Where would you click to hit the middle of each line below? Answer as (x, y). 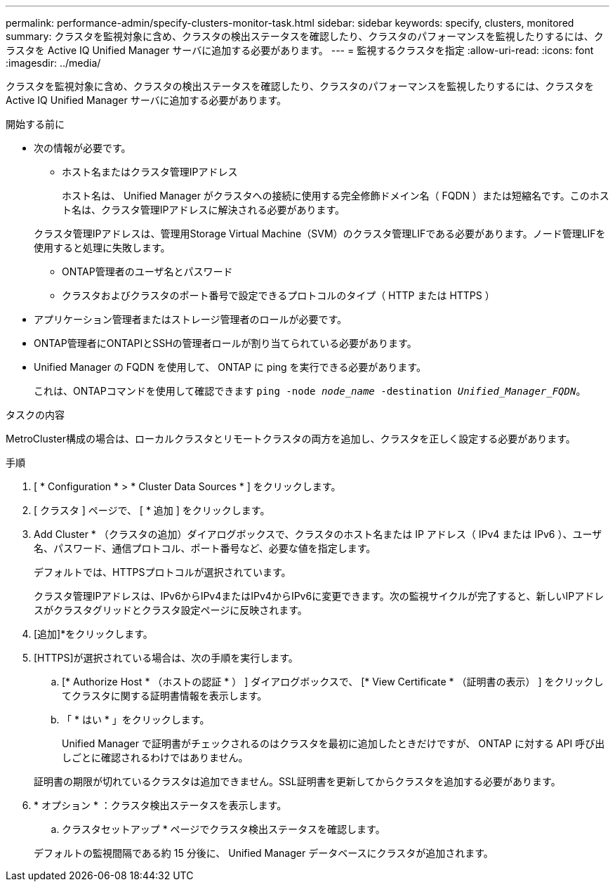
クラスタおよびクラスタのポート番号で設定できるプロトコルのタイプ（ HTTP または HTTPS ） (278, 295)
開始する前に (35, 124)
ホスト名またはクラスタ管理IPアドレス (150, 172)
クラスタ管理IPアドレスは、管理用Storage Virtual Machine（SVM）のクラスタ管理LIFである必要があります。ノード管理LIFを (320, 234)
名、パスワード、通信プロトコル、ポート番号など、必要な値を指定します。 (205, 548)
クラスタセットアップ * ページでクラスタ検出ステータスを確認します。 (224, 829)
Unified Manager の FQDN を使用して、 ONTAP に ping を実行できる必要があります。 (230, 367)
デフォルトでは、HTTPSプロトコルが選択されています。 (163, 572)
